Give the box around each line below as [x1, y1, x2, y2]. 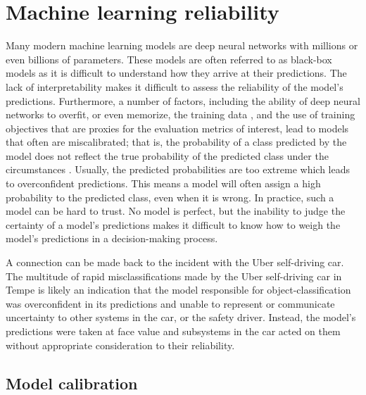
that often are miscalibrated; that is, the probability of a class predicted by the [6, 134, 347, 149]
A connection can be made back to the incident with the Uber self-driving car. [6, 255, 344, 270]
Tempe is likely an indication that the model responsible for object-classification [6, 282, 351, 297]
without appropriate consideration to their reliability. [6, 337, 235, 352]
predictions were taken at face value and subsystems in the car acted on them [6, 324, 341, 338]
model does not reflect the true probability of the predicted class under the [6, 148, 329, 163]
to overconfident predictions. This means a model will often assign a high [6, 176, 321, 191]
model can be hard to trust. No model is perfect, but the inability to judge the [6, 203, 346, 218]
